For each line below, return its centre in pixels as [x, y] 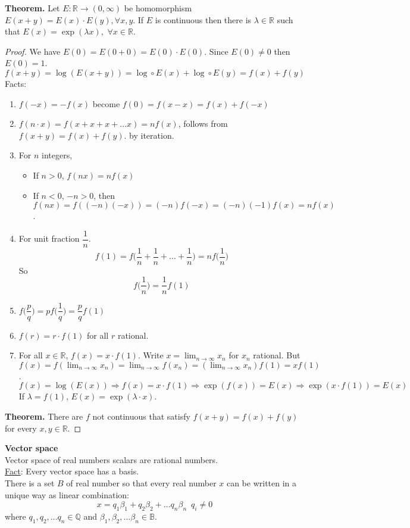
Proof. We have [33, 51]
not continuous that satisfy [141, 416]
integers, [57, 155]
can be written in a [262, 482]
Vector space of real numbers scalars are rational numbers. [112, 459]
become [106, 103]
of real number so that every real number [141, 482]
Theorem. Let [32, 8]
